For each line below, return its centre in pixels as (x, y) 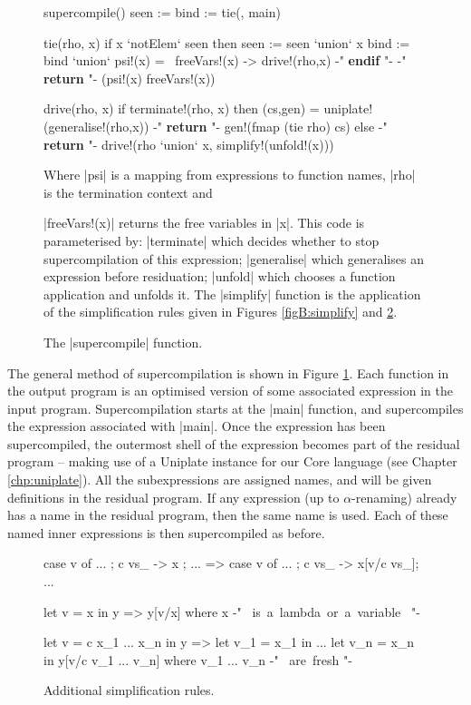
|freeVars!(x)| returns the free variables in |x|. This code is (204, 223)
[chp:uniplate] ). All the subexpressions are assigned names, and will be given (220, 480)
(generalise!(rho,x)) (96, 126)
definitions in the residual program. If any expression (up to (173, 497)
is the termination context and (128, 192)
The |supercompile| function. (123, 342)
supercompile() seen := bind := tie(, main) (162, 12)
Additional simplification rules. (129, 690)
